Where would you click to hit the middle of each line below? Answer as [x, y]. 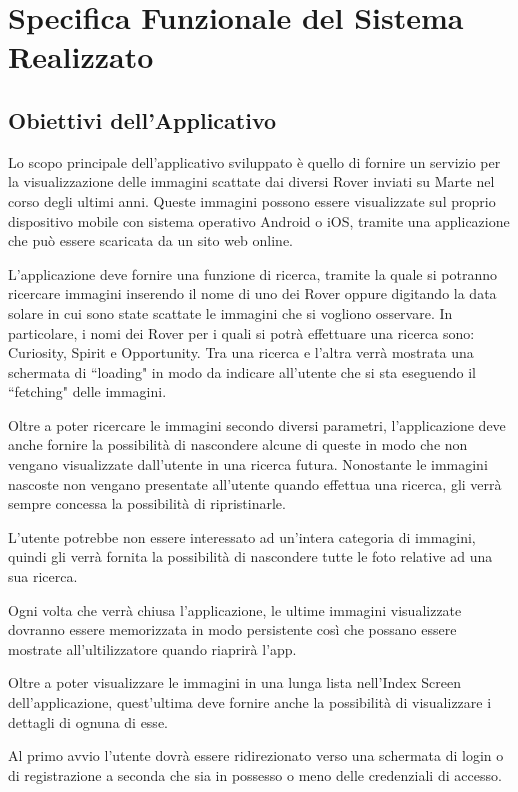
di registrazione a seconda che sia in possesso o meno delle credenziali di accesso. [255, 774]
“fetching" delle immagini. [87, 391]
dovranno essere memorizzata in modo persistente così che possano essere [232, 629]
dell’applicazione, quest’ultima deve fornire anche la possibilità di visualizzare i [250, 702]
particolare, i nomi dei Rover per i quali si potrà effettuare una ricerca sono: [241, 332]
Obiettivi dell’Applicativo [142, 119]
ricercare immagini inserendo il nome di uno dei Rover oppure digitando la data [252, 293]
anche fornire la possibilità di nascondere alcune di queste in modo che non [238, 444]
